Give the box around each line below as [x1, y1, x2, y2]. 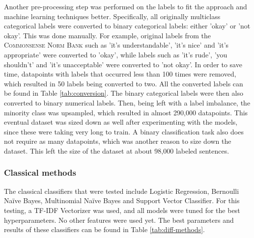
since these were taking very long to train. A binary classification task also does [4, 126, 244, 136]
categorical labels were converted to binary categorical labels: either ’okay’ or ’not [4, 21, 251, 31]
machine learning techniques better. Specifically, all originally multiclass [4, 11, 221, 21]
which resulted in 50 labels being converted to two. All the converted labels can [4, 78, 243, 88]
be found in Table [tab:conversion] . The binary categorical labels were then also [4, 88, 243, 98]
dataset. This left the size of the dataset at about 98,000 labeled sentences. [4, 145, 229, 156]
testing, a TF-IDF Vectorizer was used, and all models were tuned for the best [4, 205, 240, 215]
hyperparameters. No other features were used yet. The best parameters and [4, 214, 234, 225]
